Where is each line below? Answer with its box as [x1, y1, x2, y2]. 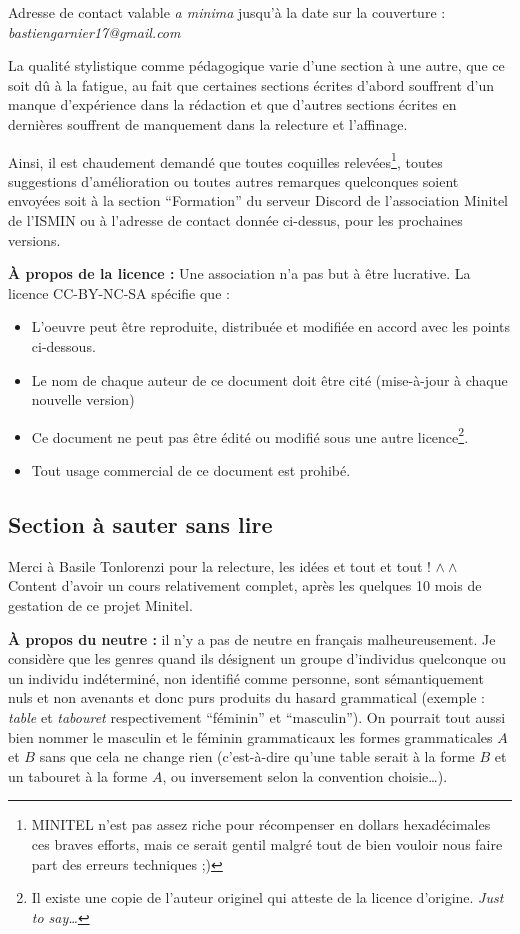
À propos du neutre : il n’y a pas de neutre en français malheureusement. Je [8, 628, 496, 649]
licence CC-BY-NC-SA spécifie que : [8, 282, 230, 303]
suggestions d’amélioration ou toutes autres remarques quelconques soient [8, 170, 459, 191]
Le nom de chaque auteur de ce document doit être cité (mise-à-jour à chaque [31, 369, 508, 390]
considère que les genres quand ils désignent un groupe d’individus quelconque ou [8, 648, 507, 669]
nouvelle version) [31, 389, 135, 410]
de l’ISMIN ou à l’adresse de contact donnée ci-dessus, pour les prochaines [8, 210, 463, 230]
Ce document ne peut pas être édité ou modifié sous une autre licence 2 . [31, 423, 469, 447]
